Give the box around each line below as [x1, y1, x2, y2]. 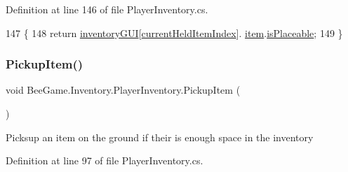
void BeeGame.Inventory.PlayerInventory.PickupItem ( [6, 83, 241, 97]
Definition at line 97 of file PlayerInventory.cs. [6, 153, 203, 168]
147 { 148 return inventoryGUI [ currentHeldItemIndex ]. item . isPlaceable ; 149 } [6, 25, 343, 40]
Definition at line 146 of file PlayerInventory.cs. [6, 2, 208, 16]
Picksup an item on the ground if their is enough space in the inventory [6, 129, 314, 144]
